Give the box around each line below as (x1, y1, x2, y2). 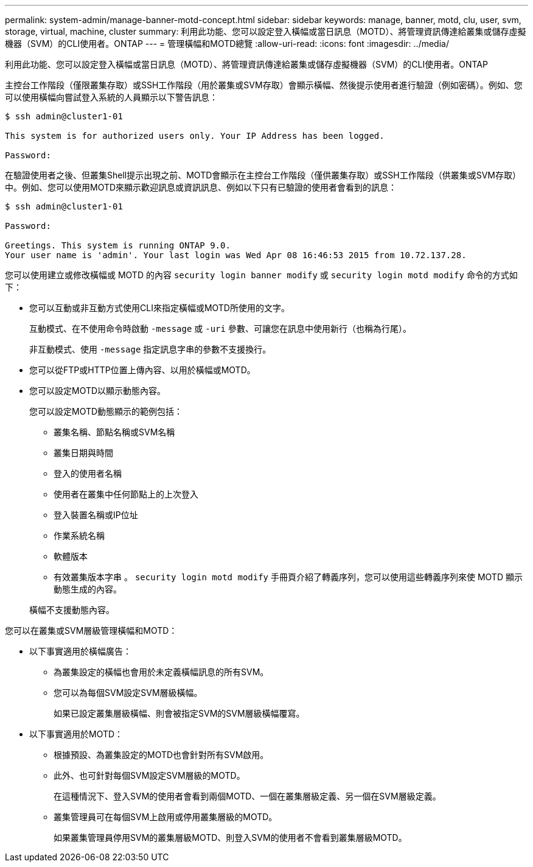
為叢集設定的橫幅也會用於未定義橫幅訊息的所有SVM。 (54, 667, 269, 677)
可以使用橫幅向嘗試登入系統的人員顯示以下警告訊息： (5, 92, 218, 102)
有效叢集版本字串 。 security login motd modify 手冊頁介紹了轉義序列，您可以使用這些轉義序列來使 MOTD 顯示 (54, 572, 523, 582)
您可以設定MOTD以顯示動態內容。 (29, 385, 166, 396)
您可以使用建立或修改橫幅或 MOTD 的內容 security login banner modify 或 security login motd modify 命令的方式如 (5, 270, 518, 280)
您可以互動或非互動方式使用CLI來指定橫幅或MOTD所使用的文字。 (29, 303, 290, 313)
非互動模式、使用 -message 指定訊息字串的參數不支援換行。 (29, 344, 271, 354)
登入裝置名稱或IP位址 (54, 510, 138, 520)
